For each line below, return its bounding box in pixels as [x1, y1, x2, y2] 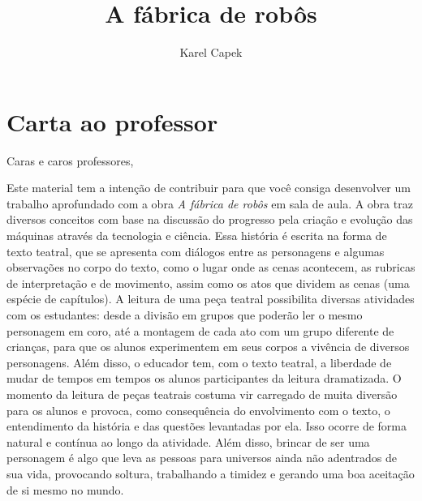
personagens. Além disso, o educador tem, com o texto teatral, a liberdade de [6, 353, 392, 370]
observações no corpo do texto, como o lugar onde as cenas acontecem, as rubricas [6, 259, 416, 276]
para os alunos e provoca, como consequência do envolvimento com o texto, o [6, 401, 390, 418]
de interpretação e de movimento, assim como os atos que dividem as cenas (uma [6, 274, 410, 291]
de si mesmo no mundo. [6, 481, 124, 498]
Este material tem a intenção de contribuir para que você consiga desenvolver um [6, 179, 411, 196]
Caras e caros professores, [6, 152, 134, 169]
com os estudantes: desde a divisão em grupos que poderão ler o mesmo [6, 306, 363, 323]
